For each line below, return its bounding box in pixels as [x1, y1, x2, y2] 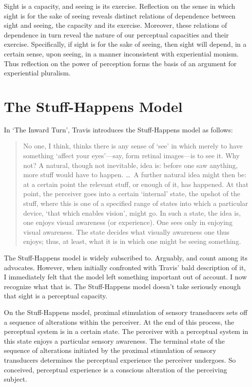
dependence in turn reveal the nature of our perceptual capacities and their [4, 29, 229, 39]
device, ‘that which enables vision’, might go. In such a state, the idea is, [23, 207, 241, 218]
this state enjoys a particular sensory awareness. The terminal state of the [4, 335, 225, 346]
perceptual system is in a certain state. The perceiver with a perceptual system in [4, 326, 249, 336]
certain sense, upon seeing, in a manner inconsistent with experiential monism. [4, 48, 239, 58]
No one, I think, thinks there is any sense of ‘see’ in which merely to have [23, 141, 243, 151]
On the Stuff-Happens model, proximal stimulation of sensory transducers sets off [4, 307, 248, 317]
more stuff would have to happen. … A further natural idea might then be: [23, 169, 247, 180]
